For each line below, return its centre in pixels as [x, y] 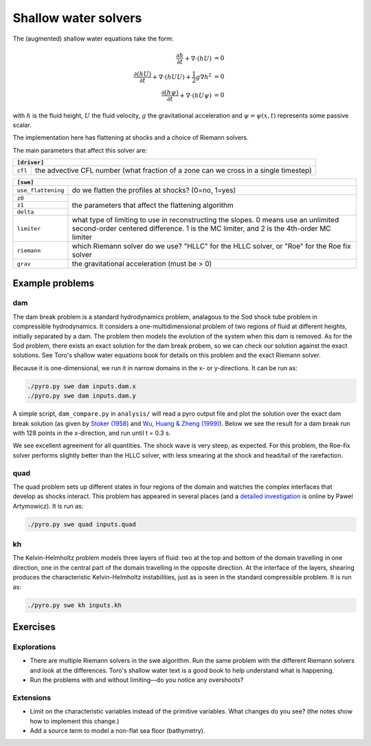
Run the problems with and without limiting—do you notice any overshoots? [137, 680]
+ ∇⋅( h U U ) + [172, 77]
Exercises [34, 627]
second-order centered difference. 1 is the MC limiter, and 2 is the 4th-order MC [201, 228]
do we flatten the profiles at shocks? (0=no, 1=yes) [154, 191]
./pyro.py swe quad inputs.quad [82, 524]
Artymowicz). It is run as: [48, 506]
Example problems [54, 283]
